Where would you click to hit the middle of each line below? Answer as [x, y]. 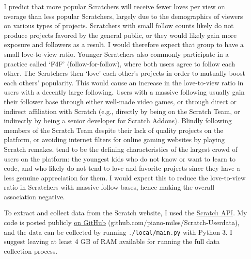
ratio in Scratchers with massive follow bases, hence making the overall [109, 187]
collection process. [31, 251]
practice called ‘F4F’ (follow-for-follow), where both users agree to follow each [120, 63]
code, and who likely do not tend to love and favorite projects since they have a [122, 168]
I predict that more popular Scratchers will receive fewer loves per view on [115, 6]
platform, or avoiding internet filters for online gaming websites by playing [114, 139]
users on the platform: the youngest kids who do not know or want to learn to [120, 158]
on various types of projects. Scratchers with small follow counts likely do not [119, 25]
